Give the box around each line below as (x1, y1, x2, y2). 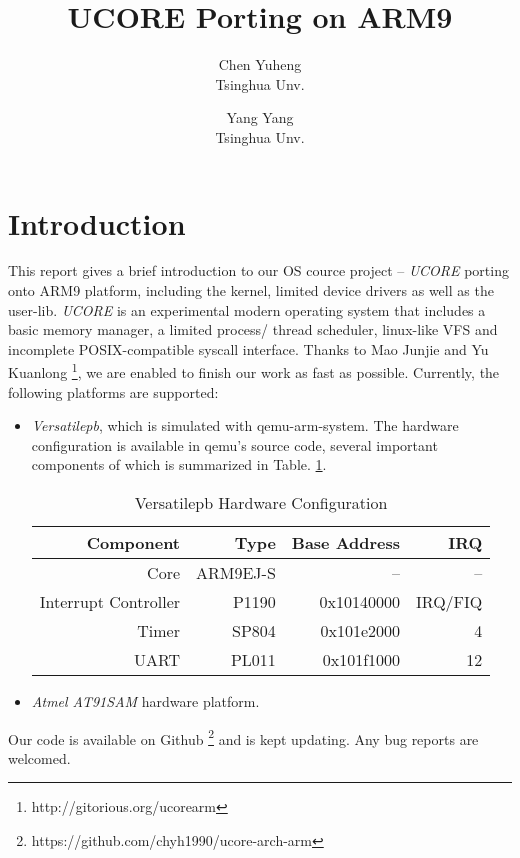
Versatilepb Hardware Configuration (134, 491, 388, 515)
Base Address (291, 531, 401, 555)
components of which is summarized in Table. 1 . (31, 454, 327, 475)
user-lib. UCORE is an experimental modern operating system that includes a (8, 299, 486, 320)
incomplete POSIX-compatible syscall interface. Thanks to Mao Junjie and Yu (8, 338, 489, 359)
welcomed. (8, 747, 71, 768)
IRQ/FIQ (416, 590, 483, 614)
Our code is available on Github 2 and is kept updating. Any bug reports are (8, 725, 479, 749)
